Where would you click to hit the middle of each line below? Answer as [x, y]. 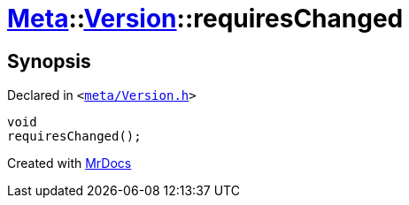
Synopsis [49, 61]
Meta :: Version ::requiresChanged [205, 19]
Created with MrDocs [69, 163]
